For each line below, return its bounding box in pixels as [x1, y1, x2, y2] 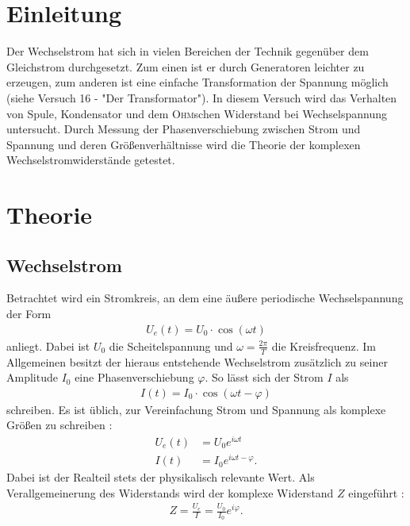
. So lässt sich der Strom [205, 369, 324, 386]
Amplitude [6, 369, 58, 386]
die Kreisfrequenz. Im [271, 337, 376, 354]
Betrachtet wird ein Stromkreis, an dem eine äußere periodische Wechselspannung [6, 290, 404, 306]
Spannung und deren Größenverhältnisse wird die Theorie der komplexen [6, 136, 361, 152]
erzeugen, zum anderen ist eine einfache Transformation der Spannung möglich [6, 74, 389, 90]
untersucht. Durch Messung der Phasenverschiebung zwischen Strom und [6, 121, 361, 137]
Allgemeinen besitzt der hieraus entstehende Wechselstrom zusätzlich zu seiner [6, 353, 388, 370]
